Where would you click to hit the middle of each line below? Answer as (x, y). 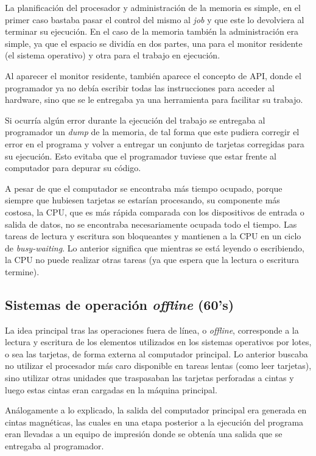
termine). (22, 271)
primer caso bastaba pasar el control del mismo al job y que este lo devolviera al (155, 19)
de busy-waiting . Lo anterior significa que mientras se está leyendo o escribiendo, (155, 247)
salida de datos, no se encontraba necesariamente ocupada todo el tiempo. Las (151, 224)
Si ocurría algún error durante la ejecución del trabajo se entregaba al (135, 120)
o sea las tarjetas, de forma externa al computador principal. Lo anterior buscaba (156, 353)
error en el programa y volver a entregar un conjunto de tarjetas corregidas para (155, 143)
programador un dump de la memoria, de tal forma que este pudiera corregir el (152, 132)
